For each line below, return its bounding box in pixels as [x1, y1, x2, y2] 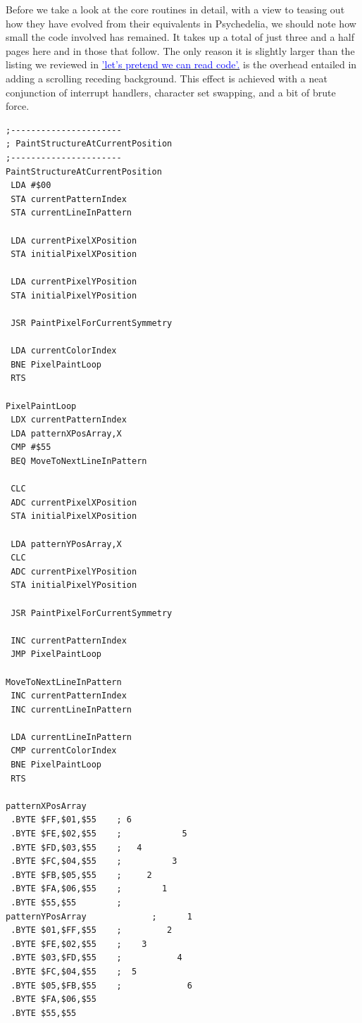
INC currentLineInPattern [11, 704, 132, 715]
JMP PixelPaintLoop [11, 649, 102, 660]
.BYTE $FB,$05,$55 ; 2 [11, 870, 152, 880]
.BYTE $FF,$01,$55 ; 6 [11, 815, 132, 825]
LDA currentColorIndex [11, 346, 117, 356]
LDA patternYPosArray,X [11, 539, 122, 549]
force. [6, 99, 30, 113]
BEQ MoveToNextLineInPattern [11, 456, 147, 466]
